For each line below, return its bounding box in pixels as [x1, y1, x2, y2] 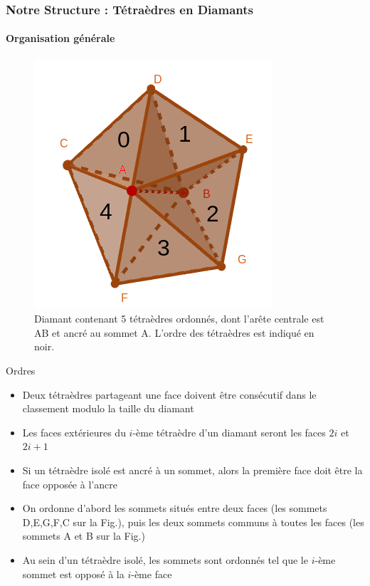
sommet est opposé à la [22, 566, 125, 581]
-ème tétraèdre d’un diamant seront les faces [132, 424, 326, 439]
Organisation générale [6, 31, 115, 46]
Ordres [6, 363, 36, 378]
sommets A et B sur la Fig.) [22, 528, 145, 543]
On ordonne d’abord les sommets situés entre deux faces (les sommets [22, 501, 327, 516]
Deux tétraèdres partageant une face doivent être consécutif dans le [22, 387, 317, 402]
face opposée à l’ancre [22, 476, 117, 491]
